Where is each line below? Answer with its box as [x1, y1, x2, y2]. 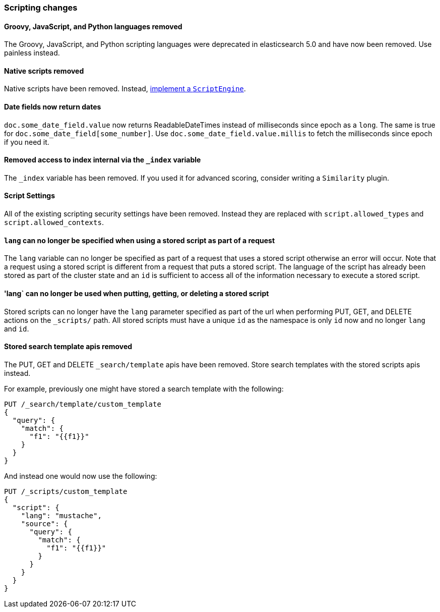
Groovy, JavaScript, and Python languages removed [4, 22, 182, 31]
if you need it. [4, 137, 49, 146]
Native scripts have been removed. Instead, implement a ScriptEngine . [4, 84, 246, 93]
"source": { [21, 519, 68, 528]
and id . [4, 324, 29, 333]
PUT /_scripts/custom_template [4, 487, 128, 495]
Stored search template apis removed [4, 342, 133, 351]
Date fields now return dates [4, 102, 101, 112]
